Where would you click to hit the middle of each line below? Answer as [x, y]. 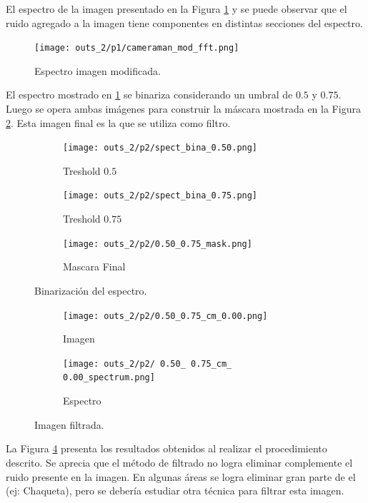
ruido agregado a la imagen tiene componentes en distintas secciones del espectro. [184, 22]
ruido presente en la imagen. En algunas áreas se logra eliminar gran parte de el [181, 476]
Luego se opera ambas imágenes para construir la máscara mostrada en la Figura [183, 109]
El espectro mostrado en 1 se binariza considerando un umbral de [149, 95]
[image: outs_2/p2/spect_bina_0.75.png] [160, 196]
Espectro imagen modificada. [98, 70]
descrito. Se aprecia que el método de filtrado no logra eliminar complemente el [179, 462]
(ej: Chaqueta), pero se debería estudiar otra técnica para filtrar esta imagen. [175, 491]
